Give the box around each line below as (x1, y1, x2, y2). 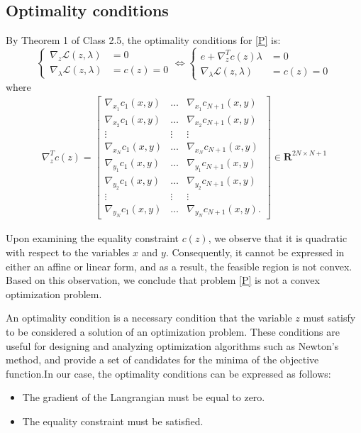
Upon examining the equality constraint (6, 231, 179, 246)
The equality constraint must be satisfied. (22, 413, 204, 428)
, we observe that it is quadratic (208, 231, 348, 246)
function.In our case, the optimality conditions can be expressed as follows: (6, 366, 331, 380)
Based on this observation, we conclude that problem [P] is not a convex (6, 273, 320, 287)
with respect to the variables (6, 245, 130, 260)
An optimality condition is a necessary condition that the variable (6, 310, 292, 325)
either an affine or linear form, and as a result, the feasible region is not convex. (6, 258, 352, 273)
